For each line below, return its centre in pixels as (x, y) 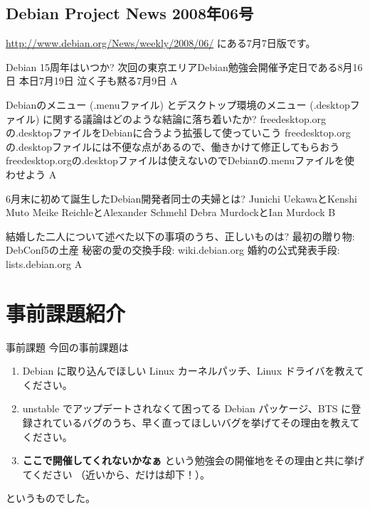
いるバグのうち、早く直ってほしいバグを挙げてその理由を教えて (211, 423)
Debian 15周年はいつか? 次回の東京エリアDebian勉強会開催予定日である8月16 (184, 66)
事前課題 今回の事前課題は (67, 347)
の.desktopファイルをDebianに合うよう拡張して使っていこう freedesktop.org (178, 133)
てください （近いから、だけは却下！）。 (116, 474)
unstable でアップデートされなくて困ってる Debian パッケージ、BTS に (187, 408)
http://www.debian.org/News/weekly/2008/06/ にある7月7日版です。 (161, 43)
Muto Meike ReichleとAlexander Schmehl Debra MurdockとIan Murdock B (171, 212)
